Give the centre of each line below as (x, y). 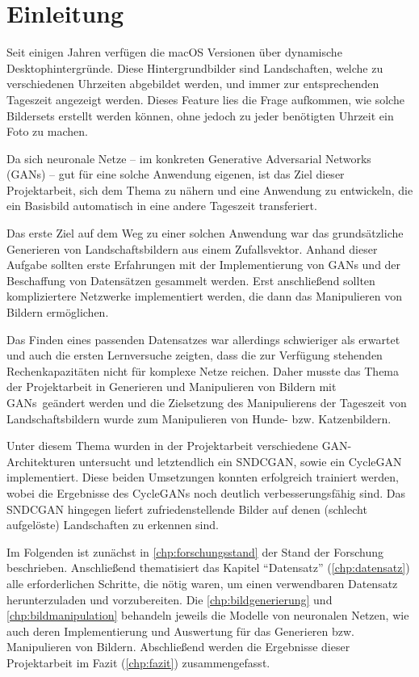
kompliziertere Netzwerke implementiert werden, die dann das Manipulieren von (204, 296)
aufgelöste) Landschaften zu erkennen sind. (113, 525)
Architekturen (41, 461)
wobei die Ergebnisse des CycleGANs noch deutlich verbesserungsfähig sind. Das (206, 492)
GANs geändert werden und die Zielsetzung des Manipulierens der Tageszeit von (207, 402)
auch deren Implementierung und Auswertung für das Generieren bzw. (181, 631)
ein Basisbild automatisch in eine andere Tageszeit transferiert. (162, 206)
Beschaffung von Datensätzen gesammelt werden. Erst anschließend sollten (191, 280)
